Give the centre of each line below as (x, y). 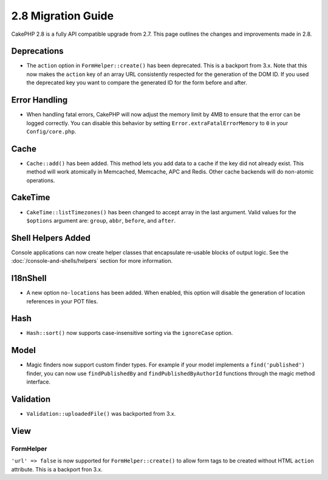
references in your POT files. (62, 301)
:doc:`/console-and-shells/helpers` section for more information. (92, 261)
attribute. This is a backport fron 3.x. (57, 469)
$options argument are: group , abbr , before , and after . (101, 220)
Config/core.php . (51, 131)
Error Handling (39, 100)
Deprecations (37, 51)
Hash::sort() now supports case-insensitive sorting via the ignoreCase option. (130, 333)
